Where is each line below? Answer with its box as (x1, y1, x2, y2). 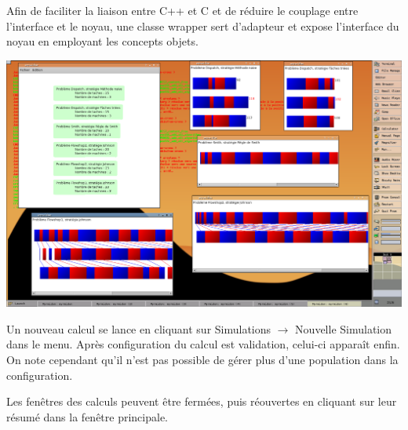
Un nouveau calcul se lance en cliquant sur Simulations (6, 320, 271, 337)
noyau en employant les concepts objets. (6, 33, 199, 49)
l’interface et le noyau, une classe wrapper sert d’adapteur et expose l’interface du (6, 17, 399, 34)
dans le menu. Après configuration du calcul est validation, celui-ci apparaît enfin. (6, 336, 400, 352)
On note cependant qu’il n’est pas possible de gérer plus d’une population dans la (6, 352, 399, 368)
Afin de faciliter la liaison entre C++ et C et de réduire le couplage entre (6, 2, 359, 18)
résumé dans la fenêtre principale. (6, 408, 168, 425)
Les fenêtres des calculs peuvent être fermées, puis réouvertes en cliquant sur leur (6, 393, 397, 410)
